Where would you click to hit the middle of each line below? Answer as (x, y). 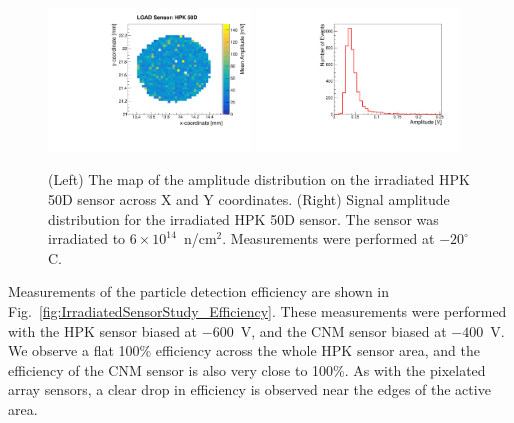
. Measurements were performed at (328, 238)
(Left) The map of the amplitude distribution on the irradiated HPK (259, 179)
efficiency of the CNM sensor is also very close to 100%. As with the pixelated (247, 369)
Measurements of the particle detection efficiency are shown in (199, 291)
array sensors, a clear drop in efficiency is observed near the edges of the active (249, 389)
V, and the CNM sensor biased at (343, 330)
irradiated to (87, 238)
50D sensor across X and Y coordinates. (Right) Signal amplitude (249, 199)
